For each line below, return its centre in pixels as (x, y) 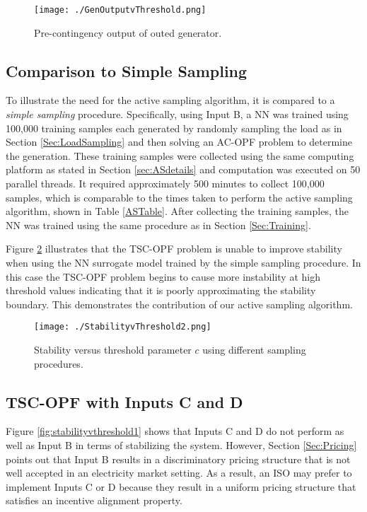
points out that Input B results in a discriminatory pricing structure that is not (178, 459)
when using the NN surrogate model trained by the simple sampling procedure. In (183, 262)
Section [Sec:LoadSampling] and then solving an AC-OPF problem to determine (179, 142)
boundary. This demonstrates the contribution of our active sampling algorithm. (179, 304)
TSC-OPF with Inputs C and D (124, 401)
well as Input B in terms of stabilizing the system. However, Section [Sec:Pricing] (181, 445)
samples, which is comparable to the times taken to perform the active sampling (179, 197)
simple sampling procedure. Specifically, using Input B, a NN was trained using (177, 114)
